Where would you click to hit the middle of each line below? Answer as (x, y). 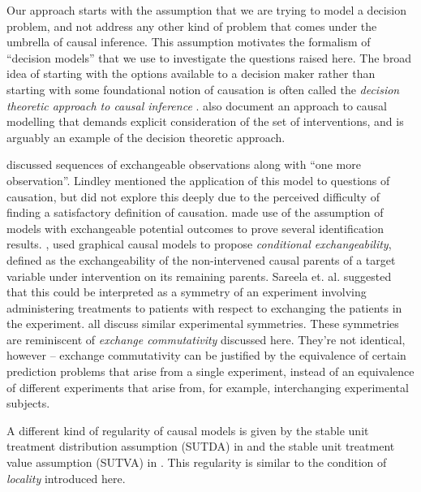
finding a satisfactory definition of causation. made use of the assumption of (195, 212)
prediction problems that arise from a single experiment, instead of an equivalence (210, 371)
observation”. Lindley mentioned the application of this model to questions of (198, 180)
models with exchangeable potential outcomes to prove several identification (195, 228)
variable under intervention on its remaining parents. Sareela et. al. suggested (199, 276)
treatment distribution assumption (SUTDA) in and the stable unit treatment (201, 446)
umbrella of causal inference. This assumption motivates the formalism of (189, 42)
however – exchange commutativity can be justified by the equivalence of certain (206, 355)
